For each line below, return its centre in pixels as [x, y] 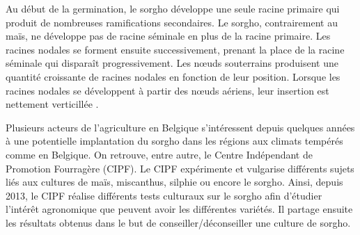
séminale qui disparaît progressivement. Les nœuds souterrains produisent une [172, 63]
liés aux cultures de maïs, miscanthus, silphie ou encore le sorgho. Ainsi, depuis [174, 182]
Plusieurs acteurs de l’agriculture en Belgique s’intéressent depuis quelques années [180, 127]
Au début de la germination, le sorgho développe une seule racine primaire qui [173, 8]
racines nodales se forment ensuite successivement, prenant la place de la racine [175, 49]
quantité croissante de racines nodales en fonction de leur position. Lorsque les [173, 76]
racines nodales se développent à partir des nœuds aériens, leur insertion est [167, 90]
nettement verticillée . [52, 104]
